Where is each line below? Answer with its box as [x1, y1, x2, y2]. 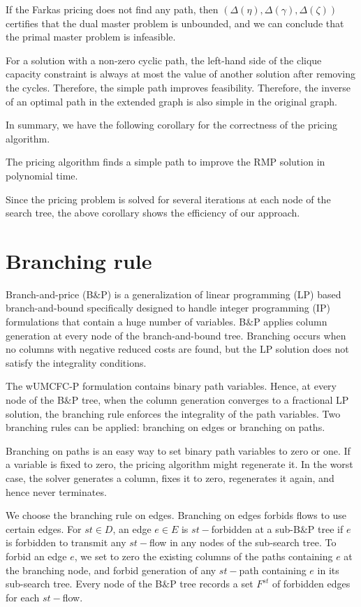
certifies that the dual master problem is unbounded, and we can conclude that [6, 15, 344, 30]
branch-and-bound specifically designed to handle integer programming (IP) [6, 300, 330, 315]
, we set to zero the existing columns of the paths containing [74, 548, 333, 563]
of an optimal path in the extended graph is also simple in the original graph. [6, 94, 337, 108]
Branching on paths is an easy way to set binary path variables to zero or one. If [6, 443, 351, 458]
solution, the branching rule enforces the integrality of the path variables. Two [6, 406, 341, 420]
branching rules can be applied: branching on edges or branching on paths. [6, 420, 325, 434]
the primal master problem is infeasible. [6, 29, 176, 44]
